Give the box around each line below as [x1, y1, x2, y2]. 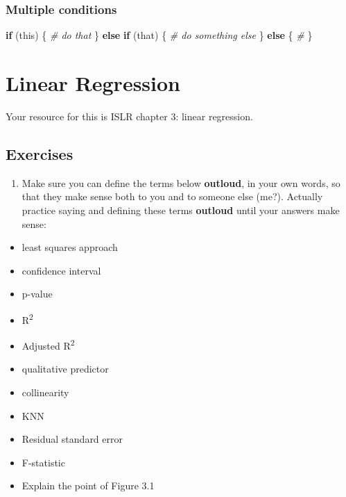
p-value [21, 286, 53, 301]
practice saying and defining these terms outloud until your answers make [21, 202, 340, 217]
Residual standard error [21, 432, 123, 446]
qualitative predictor [21, 361, 109, 376]
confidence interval [21, 263, 101, 277]
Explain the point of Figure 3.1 [21, 478, 155, 493]
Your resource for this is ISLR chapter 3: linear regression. [6, 108, 253, 123]
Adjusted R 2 [21, 336, 75, 352]
